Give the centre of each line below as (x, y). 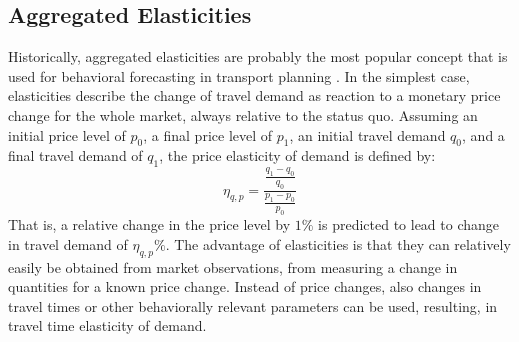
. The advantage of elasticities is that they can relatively (338, 243)
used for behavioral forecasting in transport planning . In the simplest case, (239, 75)
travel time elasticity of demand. (107, 325)
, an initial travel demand (367, 134)
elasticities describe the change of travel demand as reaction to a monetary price (254, 95)
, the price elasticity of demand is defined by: (297, 155)
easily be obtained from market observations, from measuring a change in (233, 266)
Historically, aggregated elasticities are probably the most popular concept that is (258, 56)
